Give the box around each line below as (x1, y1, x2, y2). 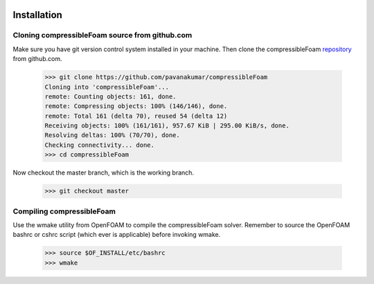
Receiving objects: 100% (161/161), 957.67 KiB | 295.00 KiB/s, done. (44, 122, 290, 130)
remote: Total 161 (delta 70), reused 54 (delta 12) (44, 112, 228, 120)
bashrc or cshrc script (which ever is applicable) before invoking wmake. (12, 231, 221, 239)
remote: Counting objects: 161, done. (44, 92, 177, 100)
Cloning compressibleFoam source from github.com (12, 30, 193, 40)
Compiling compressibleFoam (12, 206, 116, 216)
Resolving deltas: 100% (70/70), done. (44, 132, 180, 139)
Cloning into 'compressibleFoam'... (44, 83, 170, 91)
